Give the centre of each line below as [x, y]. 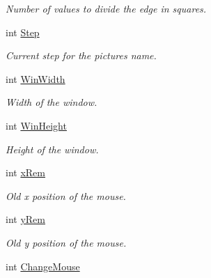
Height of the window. [52, 149]
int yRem [25, 219]
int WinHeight [36, 125]
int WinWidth [36, 78]
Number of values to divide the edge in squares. [106, 8]
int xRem [25, 172]
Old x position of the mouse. [66, 195]
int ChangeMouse [43, 266]
